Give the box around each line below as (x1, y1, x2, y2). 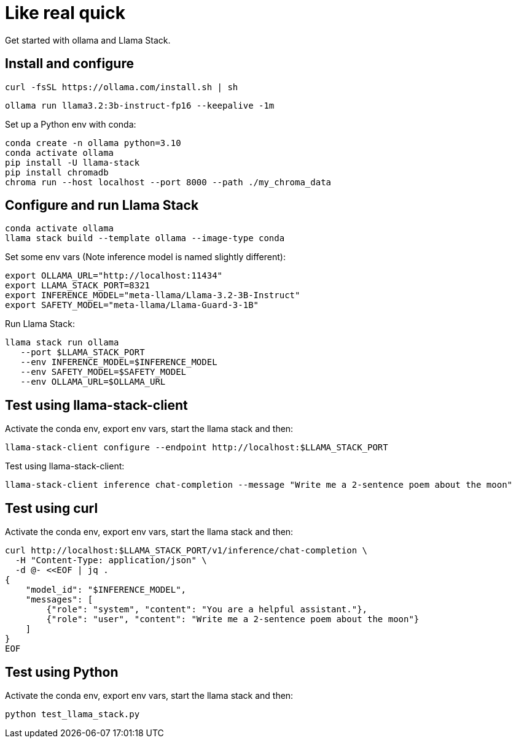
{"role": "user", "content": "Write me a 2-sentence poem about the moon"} (46, 614, 420, 625)
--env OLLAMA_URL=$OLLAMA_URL (20, 377, 166, 387)
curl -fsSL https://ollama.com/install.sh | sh (5, 82, 238, 92)
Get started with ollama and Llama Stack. (5, 34, 171, 45)
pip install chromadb (5, 167, 109, 177)
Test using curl (5, 500, 98, 516)
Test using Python (5, 664, 119, 680)
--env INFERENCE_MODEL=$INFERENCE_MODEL (20, 357, 217, 368)
